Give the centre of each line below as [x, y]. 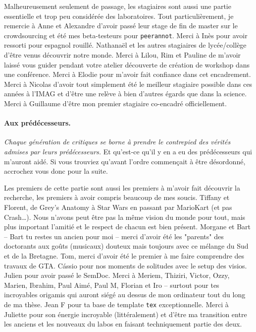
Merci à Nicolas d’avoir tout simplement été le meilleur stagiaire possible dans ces [128, 84]
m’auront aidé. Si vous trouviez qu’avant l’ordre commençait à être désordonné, [125, 161]
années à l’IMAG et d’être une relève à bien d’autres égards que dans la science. [126, 94]
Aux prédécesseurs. [37, 123]
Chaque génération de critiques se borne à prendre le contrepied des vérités [117, 142]
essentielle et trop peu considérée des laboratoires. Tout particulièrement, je [119, 16]
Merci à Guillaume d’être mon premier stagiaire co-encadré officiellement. [115, 103]
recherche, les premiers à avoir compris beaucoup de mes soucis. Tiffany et [117, 197]
